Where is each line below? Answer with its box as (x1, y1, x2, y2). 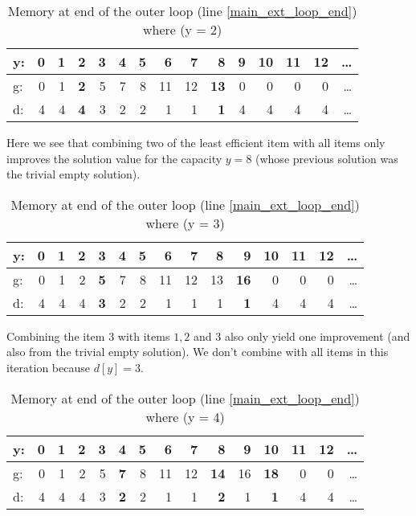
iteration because (6, 358, 90, 375)
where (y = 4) (145, 407, 225, 426)
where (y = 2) (143, 20, 222, 39)
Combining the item (6, 327, 105, 344)
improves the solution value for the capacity (6, 149, 222, 166)
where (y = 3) (145, 213, 225, 232)
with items (117, 327, 170, 344)
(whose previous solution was (255, 149, 398, 166)
